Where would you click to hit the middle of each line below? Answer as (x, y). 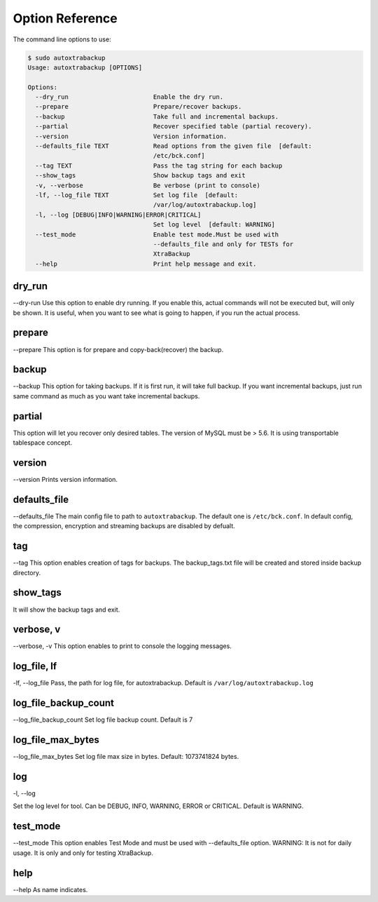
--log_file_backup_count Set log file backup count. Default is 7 (103, 720)
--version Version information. (131, 136)
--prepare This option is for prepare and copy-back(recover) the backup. (118, 349)
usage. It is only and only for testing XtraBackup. (83, 853)
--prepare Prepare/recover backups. (139, 107)
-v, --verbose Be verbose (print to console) (148, 185)
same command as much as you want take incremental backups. (106, 396)
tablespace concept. (43, 443)
